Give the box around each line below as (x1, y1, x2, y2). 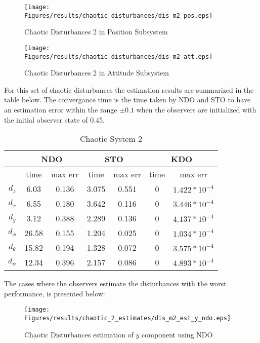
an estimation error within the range (4, 104, 117, 115)
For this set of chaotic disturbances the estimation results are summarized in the (4, 84, 254, 95)
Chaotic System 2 (79, 133, 143, 145)
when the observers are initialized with (136, 104, 256, 115)
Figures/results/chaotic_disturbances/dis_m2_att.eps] (24, 53, 213, 60)
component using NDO (142, 329, 213, 339)
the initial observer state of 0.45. (4, 114, 105, 125)
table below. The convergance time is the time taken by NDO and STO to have (4, 94, 251, 105)
